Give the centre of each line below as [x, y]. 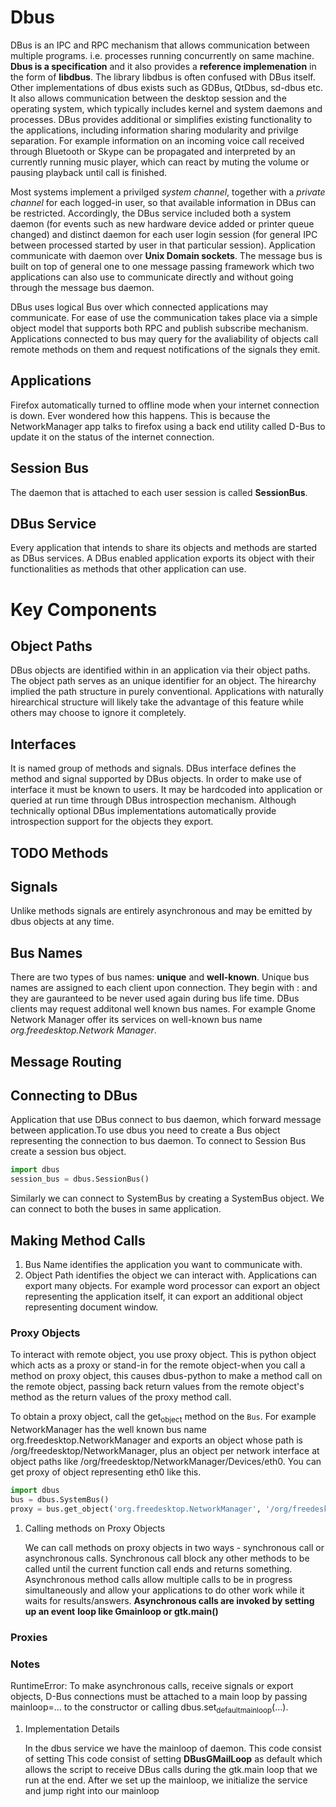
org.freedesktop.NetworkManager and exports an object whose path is [156, 1440]
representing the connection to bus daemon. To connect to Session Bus [158, 1141]
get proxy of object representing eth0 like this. [106, 1472]
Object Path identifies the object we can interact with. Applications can [171, 1275]
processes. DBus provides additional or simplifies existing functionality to [161, 119]
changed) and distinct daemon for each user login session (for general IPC [164, 234]
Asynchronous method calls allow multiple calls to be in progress [158, 1579]
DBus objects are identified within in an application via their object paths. [160, 670]
